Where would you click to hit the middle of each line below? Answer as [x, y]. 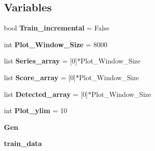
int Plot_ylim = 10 [36, 110]
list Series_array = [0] [41, 61]
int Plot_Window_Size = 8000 [56, 44]
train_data [23, 143]
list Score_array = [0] [40, 77]
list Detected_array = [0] [46, 94]
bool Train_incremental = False [57, 28]
